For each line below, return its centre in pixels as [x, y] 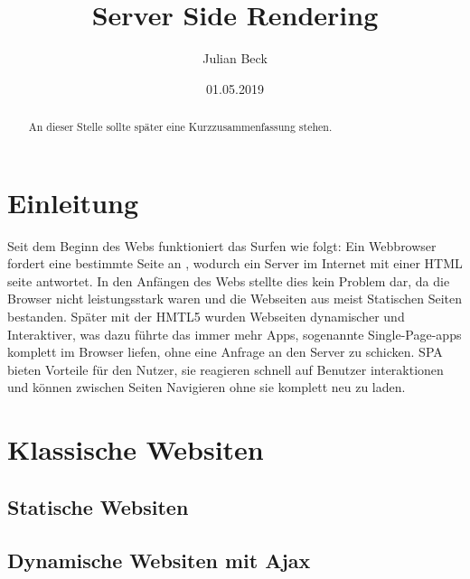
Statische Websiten [98, 506]
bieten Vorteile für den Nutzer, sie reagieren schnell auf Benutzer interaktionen [226, 369]
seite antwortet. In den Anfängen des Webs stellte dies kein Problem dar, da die [229, 280]
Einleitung [73, 202]
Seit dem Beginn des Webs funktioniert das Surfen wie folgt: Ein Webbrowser [222, 245]
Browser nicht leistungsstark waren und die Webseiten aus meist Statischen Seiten [235, 299]
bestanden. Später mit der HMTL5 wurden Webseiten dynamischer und [206, 317]
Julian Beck [235, 58]
